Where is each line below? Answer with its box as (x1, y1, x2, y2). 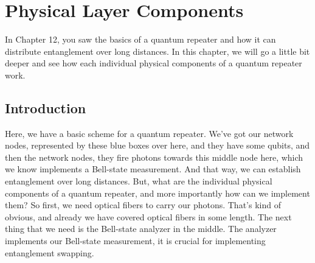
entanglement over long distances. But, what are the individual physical (5, 175, 272, 188)
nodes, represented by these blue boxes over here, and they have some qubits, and (5, 139, 310, 152)
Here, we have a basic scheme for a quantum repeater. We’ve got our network (5, 127, 294, 139)
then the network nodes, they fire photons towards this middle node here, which (5, 150, 303, 163)
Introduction (5, 98, 86, 117)
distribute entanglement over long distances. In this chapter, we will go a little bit (5, 44, 310, 57)
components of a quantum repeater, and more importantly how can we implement (5, 186, 310, 199)
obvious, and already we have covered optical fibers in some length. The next (5, 210, 292, 223)
